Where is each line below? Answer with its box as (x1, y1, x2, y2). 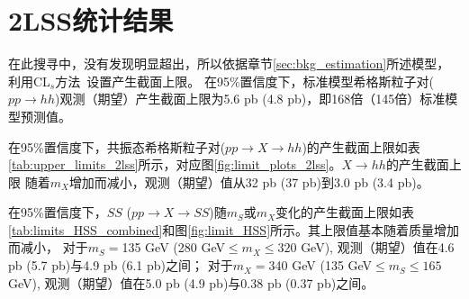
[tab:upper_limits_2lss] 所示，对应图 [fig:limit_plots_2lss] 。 (8, 155, 342, 174)
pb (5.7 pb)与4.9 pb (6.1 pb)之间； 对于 (8, 256, 233, 275)
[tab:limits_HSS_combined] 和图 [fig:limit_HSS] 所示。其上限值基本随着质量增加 (8, 220, 460, 239)
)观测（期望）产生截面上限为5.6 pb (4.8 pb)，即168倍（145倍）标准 (54, 89, 446, 108)
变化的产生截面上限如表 (275, 203, 415, 222)
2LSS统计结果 (8, 2, 174, 39)
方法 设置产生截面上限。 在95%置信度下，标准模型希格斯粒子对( (55, 71, 435, 90)
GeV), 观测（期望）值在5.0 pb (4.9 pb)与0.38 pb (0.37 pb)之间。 (8, 273, 374, 292)
